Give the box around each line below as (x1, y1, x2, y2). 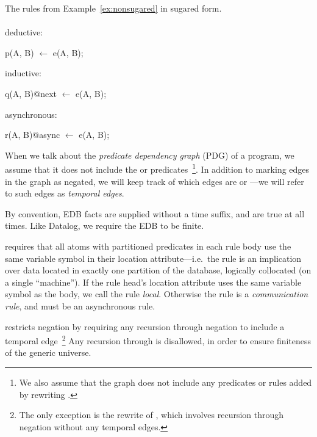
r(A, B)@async (5, 128, 60, 141)
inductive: (5, 67, 41, 79)
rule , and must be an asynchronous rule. (5, 299, 155, 312)
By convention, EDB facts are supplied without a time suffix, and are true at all (5, 207, 305, 220)
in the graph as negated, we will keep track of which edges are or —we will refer (5, 175, 304, 187)
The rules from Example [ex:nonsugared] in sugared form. (5, 2, 222, 14)
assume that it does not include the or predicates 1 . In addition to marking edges (5, 161, 310, 175)
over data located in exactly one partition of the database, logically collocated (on (5, 264, 312, 276)
